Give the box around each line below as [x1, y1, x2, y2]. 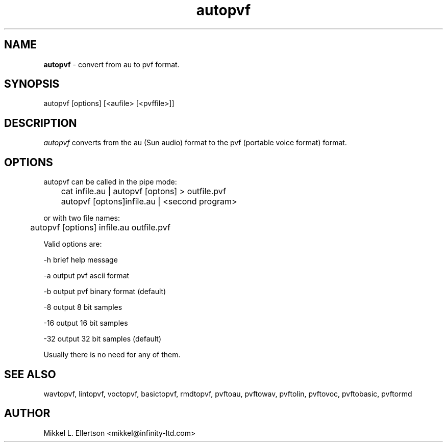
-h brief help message [43, 255, 118, 265]
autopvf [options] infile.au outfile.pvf [30, 222, 170, 233]
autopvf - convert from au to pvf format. [43, 60, 180, 69]
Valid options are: [43, 240, 102, 249]
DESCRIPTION [4, 116, 77, 129]
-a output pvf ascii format [43, 271, 130, 280]
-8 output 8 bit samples [43, 303, 122, 312]
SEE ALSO [4, 368, 56, 381]
